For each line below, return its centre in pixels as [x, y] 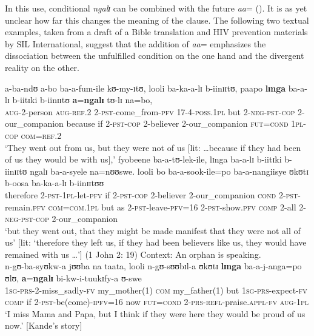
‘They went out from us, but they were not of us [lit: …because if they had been [153, 147]
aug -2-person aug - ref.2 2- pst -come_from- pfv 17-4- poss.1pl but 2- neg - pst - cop [150, 111]
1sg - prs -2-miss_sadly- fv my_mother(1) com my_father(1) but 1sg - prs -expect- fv [156, 290]
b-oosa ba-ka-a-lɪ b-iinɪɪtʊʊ [55, 183]
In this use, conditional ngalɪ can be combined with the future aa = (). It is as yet [156, 8]
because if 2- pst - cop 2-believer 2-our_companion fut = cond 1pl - [186, 123]
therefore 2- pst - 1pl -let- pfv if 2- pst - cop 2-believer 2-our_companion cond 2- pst [152, 194]
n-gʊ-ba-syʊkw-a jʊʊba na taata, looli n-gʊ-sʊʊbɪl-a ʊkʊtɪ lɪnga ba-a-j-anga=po [153, 266]
